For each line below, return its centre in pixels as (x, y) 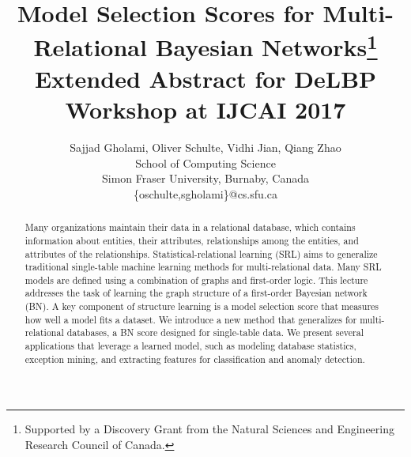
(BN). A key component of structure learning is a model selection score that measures (202, 306)
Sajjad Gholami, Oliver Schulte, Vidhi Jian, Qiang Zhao (205, 147)
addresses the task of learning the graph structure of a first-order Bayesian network (196, 293)
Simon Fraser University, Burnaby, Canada (205, 178)
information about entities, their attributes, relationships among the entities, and (192, 240)
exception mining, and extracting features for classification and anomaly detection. (195, 359)
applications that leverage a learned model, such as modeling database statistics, (190, 346)
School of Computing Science (205, 162)
